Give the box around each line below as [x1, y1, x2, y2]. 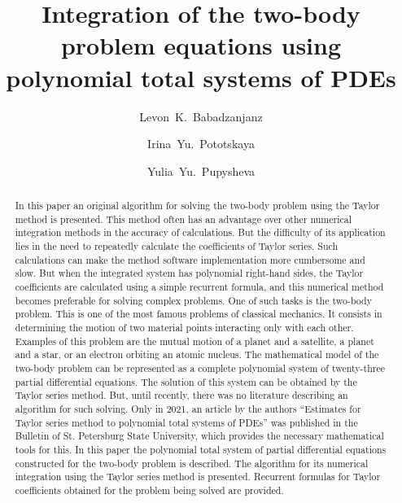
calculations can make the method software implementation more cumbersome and [15, 252, 365, 266]
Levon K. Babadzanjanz [139, 107, 263, 125]
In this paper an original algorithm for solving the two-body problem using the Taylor [15, 199, 380, 212]
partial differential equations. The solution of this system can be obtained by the [15, 374, 357, 388]
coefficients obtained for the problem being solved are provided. [15, 483, 284, 496]
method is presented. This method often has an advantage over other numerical [15, 212, 352, 225]
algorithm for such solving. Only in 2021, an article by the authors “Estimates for [15, 401, 361, 415]
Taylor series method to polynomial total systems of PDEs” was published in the [15, 415, 358, 429]
